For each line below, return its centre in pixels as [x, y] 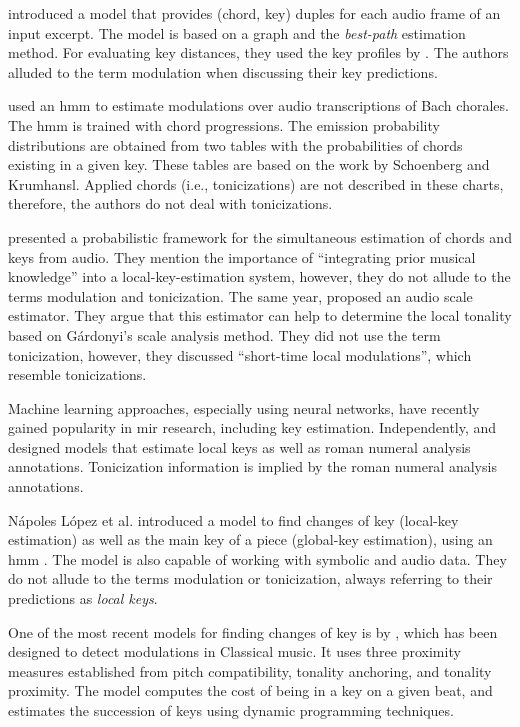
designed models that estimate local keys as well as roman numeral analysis [239, 446]
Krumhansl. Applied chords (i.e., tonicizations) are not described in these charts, [256, 183]
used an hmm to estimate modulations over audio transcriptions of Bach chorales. [258, 105]
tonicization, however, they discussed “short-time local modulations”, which [240, 354]
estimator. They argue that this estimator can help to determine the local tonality [260, 315]
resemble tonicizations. [77, 374]
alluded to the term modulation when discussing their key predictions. [223, 71]
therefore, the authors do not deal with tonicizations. [170, 203]
